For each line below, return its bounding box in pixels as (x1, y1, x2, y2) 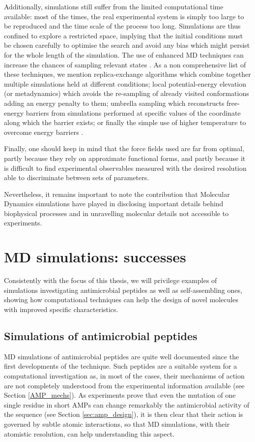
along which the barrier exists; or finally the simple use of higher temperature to (4, 117, 246, 127)
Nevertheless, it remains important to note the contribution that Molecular (4, 189, 230, 199)
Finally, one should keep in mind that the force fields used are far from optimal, (4, 143, 245, 154)
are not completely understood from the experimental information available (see (4, 380, 245, 390)
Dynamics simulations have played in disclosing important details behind (4, 198, 224, 209)
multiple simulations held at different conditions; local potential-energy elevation (4, 78, 247, 89)
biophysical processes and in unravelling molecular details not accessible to (4, 208, 229, 218)
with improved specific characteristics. (4, 304, 118, 314)
